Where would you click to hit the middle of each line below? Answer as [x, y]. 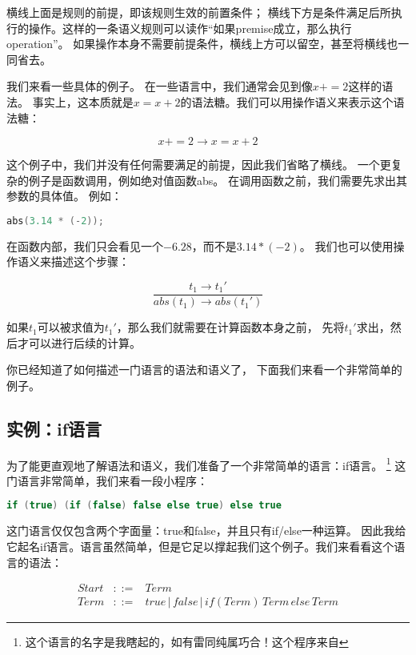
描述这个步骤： [90, 261]
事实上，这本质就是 [83, 101]
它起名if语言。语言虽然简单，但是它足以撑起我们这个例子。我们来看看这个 [200, 546]
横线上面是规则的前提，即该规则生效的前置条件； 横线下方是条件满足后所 [199, 12]
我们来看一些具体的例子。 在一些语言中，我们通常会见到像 [160, 86]
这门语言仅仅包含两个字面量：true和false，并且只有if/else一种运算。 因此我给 [206, 530]
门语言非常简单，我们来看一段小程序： [107, 480]
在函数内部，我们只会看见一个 [85, 245]
